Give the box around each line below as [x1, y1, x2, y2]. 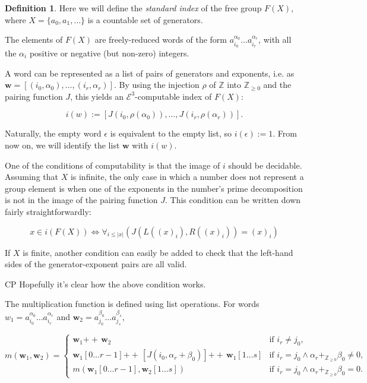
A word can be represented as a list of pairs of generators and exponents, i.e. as [5, 67, 295, 79]
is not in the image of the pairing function [5, 194, 158, 206]
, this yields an [70, 90, 124, 102]
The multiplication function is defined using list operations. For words [5, 297, 260, 310]
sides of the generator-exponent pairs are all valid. [5, 258, 187, 270]
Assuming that [5, 170, 58, 183]
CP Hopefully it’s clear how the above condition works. [5, 277, 206, 290]
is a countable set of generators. [87, 13, 203, 26]
